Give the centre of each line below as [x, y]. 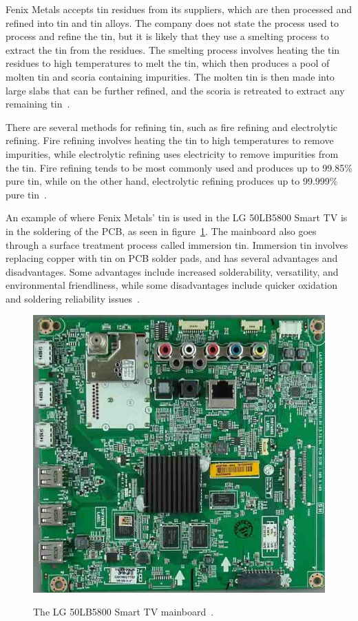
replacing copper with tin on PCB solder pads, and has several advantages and [172, 258]
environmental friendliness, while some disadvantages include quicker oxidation [171, 285]
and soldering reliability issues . [73, 298]
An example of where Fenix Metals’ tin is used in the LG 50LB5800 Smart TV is [177, 217]
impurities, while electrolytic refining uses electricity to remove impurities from [172, 153]
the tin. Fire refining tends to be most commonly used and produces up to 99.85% [179, 167]
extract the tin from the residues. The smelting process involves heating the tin [173, 49]
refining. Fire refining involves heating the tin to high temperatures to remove [170, 140]
